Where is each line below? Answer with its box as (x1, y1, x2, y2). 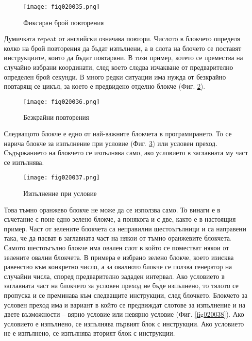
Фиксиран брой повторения (23, 17, 104, 27)
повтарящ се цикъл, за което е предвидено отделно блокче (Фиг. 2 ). (4, 81, 205, 91)
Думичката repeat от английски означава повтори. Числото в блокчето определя (4, 33, 240, 44)
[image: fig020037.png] (23, 174, 100, 181)
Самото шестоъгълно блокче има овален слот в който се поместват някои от (4, 243, 229, 253)
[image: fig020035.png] (23, 3, 100, 10)
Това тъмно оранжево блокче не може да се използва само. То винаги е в (4, 204, 220, 214)
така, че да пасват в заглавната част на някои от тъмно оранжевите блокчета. (4, 233, 232, 243)
